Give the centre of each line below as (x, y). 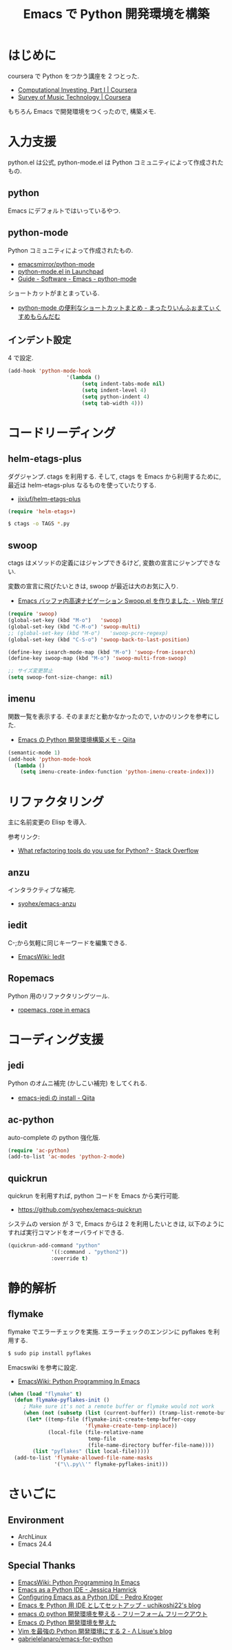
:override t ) (70, 1258)
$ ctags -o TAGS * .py (39, 524)
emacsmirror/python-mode (56, 264)
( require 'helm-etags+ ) (42, 512)
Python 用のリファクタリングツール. (59, 996)
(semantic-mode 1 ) (34, 753)
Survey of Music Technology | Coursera (74, 97)
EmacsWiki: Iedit (41, 956)
